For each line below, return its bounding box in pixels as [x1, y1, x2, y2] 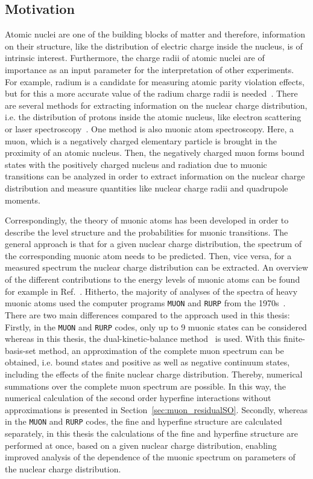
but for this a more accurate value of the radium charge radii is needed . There [5, 87, 298, 100]
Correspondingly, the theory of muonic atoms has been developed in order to [5, 214, 289, 227]
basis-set [5, 344, 36, 356]
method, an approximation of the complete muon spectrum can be [39, 344, 284, 356]
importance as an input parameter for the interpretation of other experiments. [5, 63, 294, 76]
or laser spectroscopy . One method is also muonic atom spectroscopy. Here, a [5, 122, 294, 135]
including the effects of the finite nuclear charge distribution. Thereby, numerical [5, 367, 303, 380]
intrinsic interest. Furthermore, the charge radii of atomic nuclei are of [5, 51, 265, 64]
